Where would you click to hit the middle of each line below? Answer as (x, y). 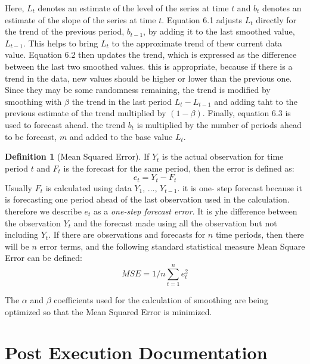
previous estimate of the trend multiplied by (86, 113)
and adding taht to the (256, 101)
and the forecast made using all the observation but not (175, 223)
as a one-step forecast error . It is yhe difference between (196, 211)
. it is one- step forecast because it (240, 187)
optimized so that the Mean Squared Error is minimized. (108, 311)
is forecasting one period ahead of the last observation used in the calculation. (147, 199)
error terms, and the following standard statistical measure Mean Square (172, 246)
